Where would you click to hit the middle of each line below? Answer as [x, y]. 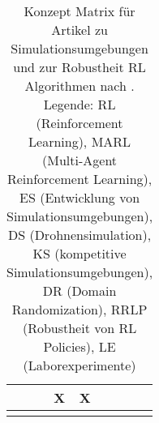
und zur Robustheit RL [79, 67]
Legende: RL [79, 104]
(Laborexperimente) [79, 365]
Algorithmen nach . [79, 85]
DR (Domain [79, 291]
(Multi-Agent [80, 160]
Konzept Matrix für [79, 11]
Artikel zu [79, 30]
